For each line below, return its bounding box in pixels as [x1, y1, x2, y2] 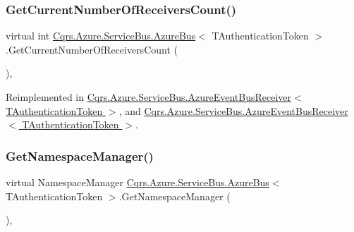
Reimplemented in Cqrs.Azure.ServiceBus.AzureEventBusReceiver [6, 90, 292, 104]
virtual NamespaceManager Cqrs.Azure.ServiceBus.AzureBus [6, 175, 269, 189]
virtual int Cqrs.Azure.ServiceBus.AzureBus [6, 28, 196, 43]
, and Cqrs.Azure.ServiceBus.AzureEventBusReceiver [118, 103, 348, 118]
